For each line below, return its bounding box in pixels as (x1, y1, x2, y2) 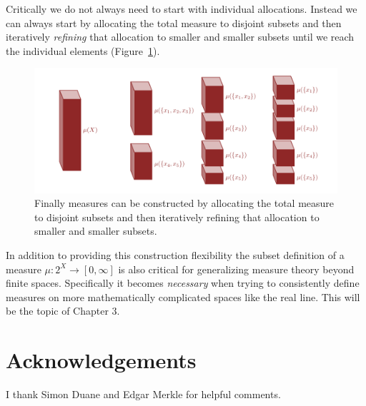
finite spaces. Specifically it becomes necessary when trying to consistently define (6, 275, 360, 290)
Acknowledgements (6, 345, 197, 375)
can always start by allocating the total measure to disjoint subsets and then (6, 15, 342, 30)
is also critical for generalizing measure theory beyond (118, 261, 355, 276)
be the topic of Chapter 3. (6, 303, 120, 318)
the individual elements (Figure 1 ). (6, 43, 160, 58)
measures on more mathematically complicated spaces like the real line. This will (6, 289, 360, 304)
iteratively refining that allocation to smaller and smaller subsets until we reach (6, 29, 355, 44)
